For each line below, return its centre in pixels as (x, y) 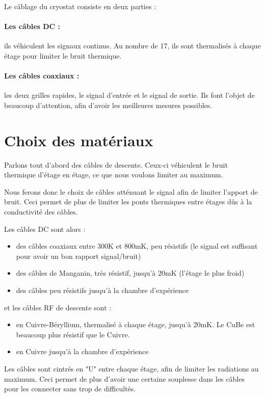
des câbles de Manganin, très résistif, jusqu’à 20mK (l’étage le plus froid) (130, 273)
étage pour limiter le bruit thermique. (63, 55)
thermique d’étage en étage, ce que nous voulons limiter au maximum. (114, 175)
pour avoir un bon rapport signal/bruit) (78, 256)
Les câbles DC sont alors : (45, 229)
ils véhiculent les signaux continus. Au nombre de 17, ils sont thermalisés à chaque (132, 46)
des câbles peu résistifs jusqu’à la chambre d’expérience (102, 290)
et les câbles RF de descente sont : (58, 307)
